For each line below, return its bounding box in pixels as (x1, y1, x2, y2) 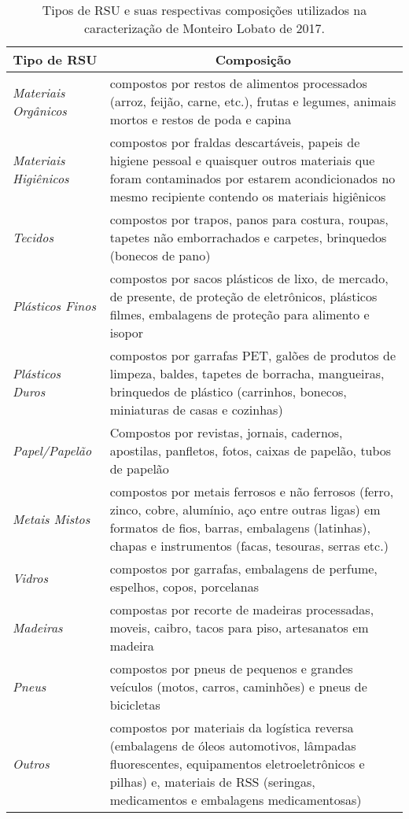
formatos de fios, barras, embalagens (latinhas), (109, 518, 370, 537)
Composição (215, 50, 292, 68)
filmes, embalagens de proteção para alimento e (109, 305, 370, 323)
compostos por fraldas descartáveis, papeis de (109, 133, 360, 151)
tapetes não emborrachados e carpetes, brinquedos (109, 228, 387, 246)
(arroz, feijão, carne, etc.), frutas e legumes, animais (109, 92, 396, 110)
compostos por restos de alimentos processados (109, 74, 367, 92)
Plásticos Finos (13, 296, 96, 315)
